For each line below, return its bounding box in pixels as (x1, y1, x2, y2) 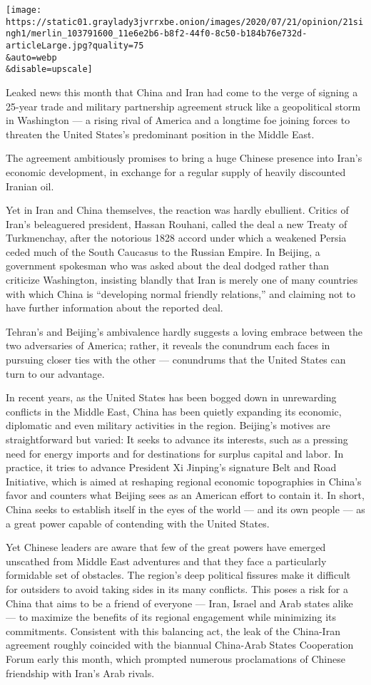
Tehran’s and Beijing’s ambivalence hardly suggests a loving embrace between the (6, 324, 362, 339)
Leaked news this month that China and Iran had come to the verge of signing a (6, 84, 358, 99)
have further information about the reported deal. (6, 300, 223, 315)
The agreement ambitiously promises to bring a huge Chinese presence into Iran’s (6, 150, 362, 165)
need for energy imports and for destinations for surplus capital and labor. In (6, 445, 344, 460)
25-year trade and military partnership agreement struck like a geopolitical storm (6, 98, 361, 113)
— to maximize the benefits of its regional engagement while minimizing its (6, 609, 337, 624)
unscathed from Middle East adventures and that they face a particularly (6, 553, 327, 568)
